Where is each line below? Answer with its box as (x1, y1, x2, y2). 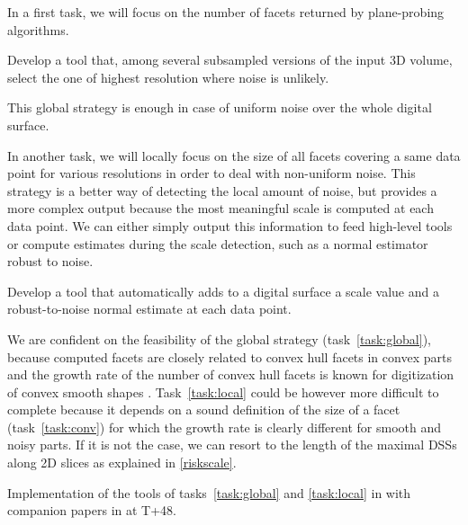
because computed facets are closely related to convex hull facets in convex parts (7, 347, 452, 366)
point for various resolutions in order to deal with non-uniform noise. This (7, 164, 416, 182)
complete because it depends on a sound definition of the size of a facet (7, 400, 400, 419)
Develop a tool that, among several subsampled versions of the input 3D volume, (7, 50, 453, 69)
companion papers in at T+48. (7, 501, 176, 520)
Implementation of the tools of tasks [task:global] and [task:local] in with (7, 483, 411, 502)
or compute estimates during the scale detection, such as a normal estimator (7, 234, 428, 253)
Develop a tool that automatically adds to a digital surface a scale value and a (7, 281, 439, 300)
